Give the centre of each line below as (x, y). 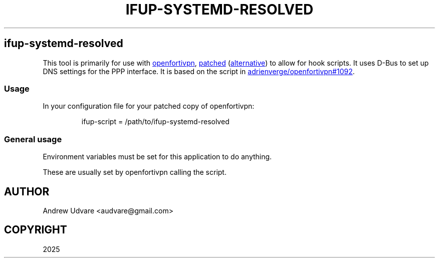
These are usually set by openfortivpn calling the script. (135, 172)
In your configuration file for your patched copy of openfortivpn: (149, 106)
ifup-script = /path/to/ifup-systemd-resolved (155, 122)
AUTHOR (27, 191)
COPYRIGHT (36, 230)
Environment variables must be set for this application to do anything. (157, 157)
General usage (33, 139)
